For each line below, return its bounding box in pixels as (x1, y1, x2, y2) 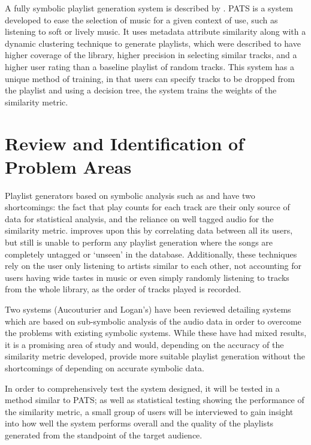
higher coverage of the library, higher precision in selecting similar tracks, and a (5, 49, 297, 61)
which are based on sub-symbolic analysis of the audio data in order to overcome (5, 314, 301, 327)
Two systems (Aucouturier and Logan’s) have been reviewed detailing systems (5, 303, 291, 315)
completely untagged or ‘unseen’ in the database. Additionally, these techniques (5, 247, 297, 260)
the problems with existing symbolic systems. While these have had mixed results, (5, 326, 307, 339)
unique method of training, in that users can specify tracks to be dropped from (5, 72, 295, 84)
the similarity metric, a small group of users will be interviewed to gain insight (5, 405, 294, 417)
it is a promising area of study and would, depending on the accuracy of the (5, 338, 284, 350)
